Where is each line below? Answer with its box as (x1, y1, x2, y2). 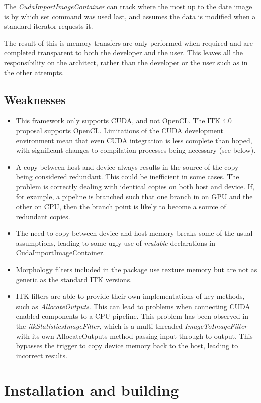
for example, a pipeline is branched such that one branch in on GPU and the (16, 191, 253, 201)
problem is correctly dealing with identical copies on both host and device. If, (16, 181, 254, 191)
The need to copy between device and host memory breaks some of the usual (16, 228, 253, 238)
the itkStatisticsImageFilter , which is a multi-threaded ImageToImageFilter (16, 321, 247, 331)
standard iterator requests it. (4, 21, 93, 31)
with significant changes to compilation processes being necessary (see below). (16, 145, 256, 155)
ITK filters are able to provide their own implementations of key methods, (16, 291, 245, 301)
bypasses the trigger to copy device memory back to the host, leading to (16, 340, 238, 351)
